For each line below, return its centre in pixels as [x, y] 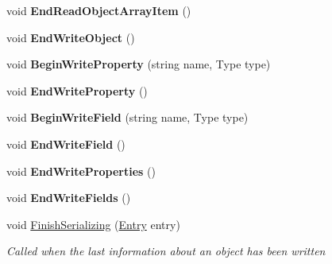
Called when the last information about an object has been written [166, 251]
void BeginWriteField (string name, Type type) [127, 117]
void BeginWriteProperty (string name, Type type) [139, 64]
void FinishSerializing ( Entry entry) [93, 224]
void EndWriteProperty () [77, 90]
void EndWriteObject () [71, 37]
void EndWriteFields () [69, 198]
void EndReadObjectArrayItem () [99, 10]
